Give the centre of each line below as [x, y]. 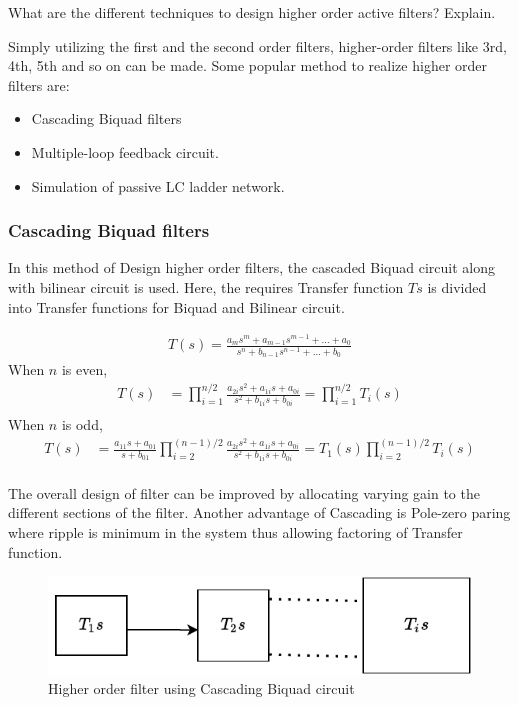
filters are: [39, 84]
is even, [84, 369]
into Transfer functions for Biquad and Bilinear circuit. [176, 306]
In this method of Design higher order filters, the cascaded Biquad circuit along [252, 267]
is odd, [82, 423]
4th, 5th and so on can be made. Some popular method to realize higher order [248, 65]
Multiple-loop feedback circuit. [125, 151]
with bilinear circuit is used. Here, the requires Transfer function [206, 286]
